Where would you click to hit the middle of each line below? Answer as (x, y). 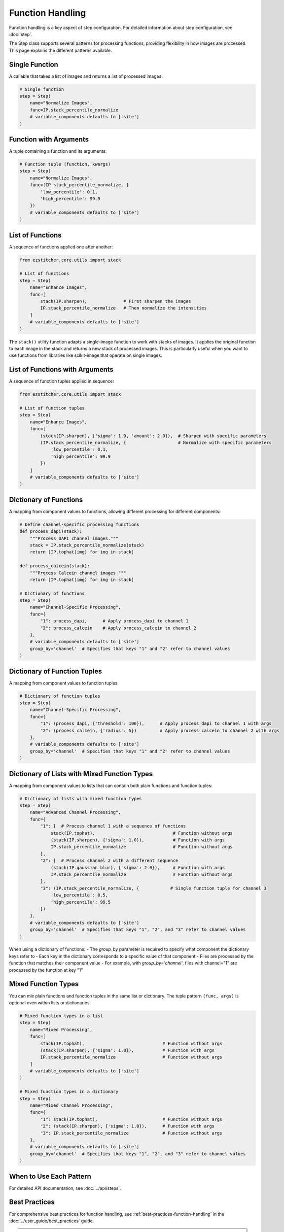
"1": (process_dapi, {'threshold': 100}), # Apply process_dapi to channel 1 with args (156, 724)
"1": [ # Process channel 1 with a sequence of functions (113, 826)
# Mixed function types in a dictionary (69, 1092)
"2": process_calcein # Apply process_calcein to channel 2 (118, 628)
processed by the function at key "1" (46, 970)
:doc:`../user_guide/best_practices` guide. (52, 1221)
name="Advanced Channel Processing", (75, 812)
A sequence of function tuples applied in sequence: (62, 381)
